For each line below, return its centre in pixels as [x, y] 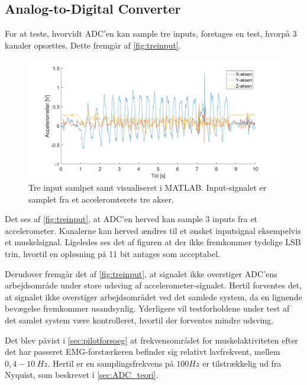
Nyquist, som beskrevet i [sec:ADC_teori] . [82, 375]
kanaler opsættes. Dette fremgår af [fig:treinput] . [93, 45]
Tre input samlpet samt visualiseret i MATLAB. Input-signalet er [148, 187]
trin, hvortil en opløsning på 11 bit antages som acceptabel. [112, 254]
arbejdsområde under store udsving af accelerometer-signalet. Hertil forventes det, [153, 285]
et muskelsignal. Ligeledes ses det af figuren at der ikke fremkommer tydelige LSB [153, 242]
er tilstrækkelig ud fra [242, 363]
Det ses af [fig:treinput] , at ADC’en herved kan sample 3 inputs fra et [131, 219]
